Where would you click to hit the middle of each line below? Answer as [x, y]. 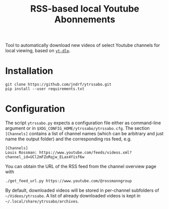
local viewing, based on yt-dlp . [38, 50]
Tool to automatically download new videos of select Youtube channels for [83, 45]
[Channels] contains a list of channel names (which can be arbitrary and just [84, 134]
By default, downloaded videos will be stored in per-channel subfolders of [82, 190]
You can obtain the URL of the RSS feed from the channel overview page [81, 167]
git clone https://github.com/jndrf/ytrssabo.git [59, 85]
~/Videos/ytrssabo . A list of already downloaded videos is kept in [73, 196]
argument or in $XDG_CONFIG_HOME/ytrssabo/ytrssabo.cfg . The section [77, 128]
